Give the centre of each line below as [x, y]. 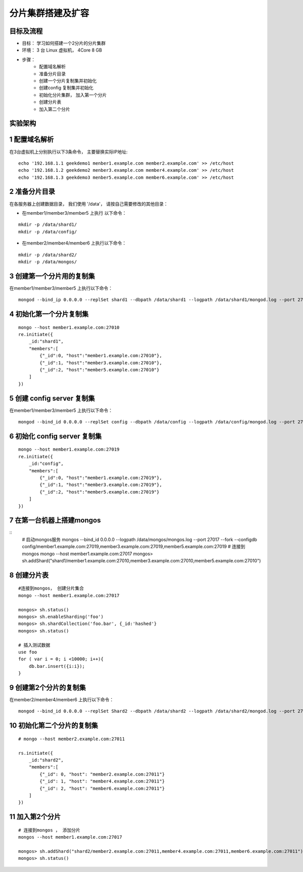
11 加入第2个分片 [35, 817]
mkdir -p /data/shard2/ [48, 255]
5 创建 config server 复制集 [52, 398]
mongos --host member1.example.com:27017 [70, 837]
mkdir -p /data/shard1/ [48, 225]
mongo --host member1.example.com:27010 [69, 327]
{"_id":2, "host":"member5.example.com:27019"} [99, 492]
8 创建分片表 [29, 575]
